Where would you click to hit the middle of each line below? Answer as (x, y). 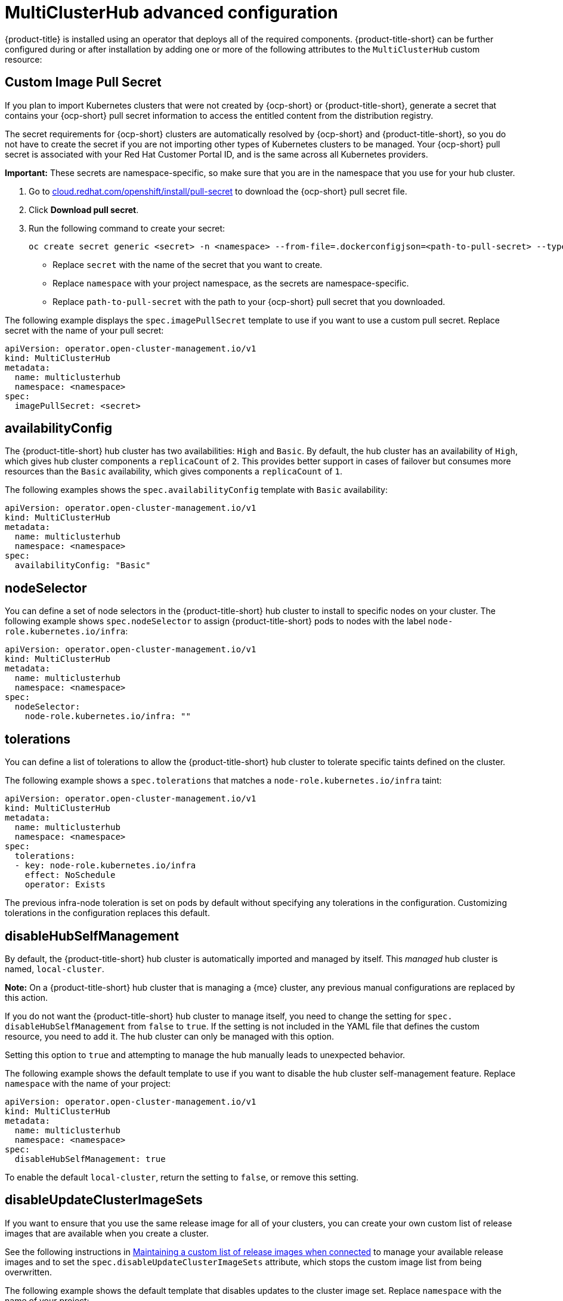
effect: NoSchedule (70, 875)
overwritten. (29, 1272)
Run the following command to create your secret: (127, 228)
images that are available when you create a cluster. (107, 1233)
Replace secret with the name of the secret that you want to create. (188, 264)
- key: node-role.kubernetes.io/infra (105, 866)
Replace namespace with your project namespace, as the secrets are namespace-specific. (231, 283)
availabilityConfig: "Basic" (83, 565)
